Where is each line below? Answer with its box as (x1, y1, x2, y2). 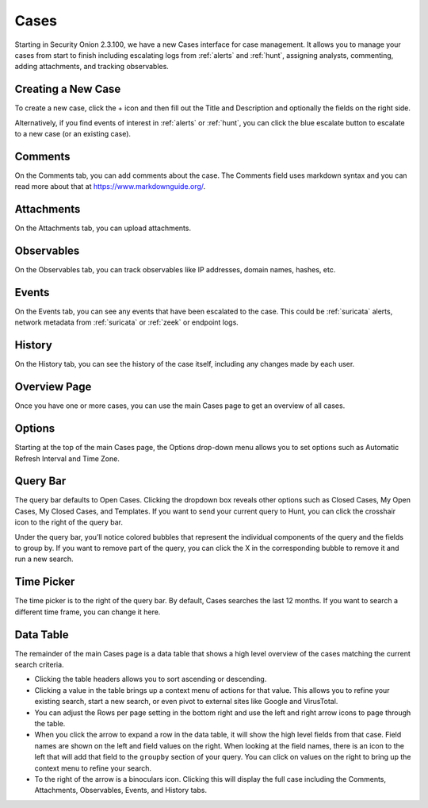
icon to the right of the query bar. (14, 518, 123, 527)
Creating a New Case (14, 83, 121, 96)
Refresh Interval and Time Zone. (14, 453, 120, 464)
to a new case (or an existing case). (14, 129, 131, 139)
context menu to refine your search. (34, 763, 152, 773)
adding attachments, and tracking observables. (14, 62, 170, 71)
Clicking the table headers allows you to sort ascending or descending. (34, 675, 267, 684)
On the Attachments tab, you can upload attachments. (14, 223, 192, 233)
